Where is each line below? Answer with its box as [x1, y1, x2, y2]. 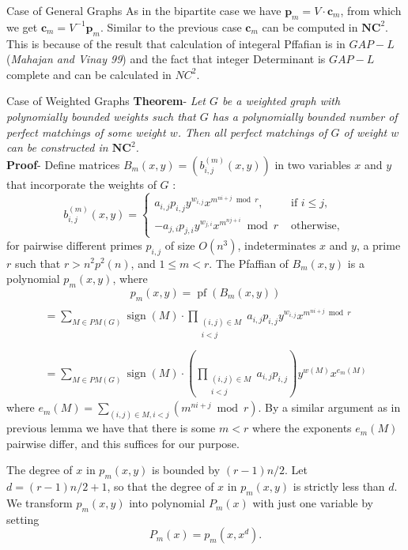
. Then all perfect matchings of [177, 123, 327, 140]
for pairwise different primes [6, 236, 142, 253]
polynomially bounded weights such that [6, 107, 196, 124]
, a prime [356, 236, 401, 253]
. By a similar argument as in [258, 399, 401, 416]
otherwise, [290, 220, 340, 232]
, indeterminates [237, 236, 316, 253]
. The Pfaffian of [209, 254, 289, 271]
